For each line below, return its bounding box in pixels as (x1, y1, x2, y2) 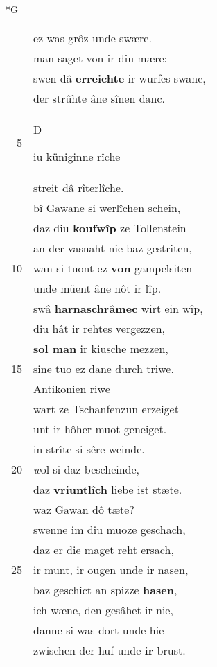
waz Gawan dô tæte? (33, 501, 134, 517)
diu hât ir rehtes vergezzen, (33, 320, 166, 336)
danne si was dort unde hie (33, 621, 164, 638)
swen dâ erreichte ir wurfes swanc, (33, 69, 206, 86)
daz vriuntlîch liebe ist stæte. (33, 480, 182, 497)
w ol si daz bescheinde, (33, 460, 140, 477)
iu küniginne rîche (33, 148, 121, 164)
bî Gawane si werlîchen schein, (33, 199, 181, 216)
